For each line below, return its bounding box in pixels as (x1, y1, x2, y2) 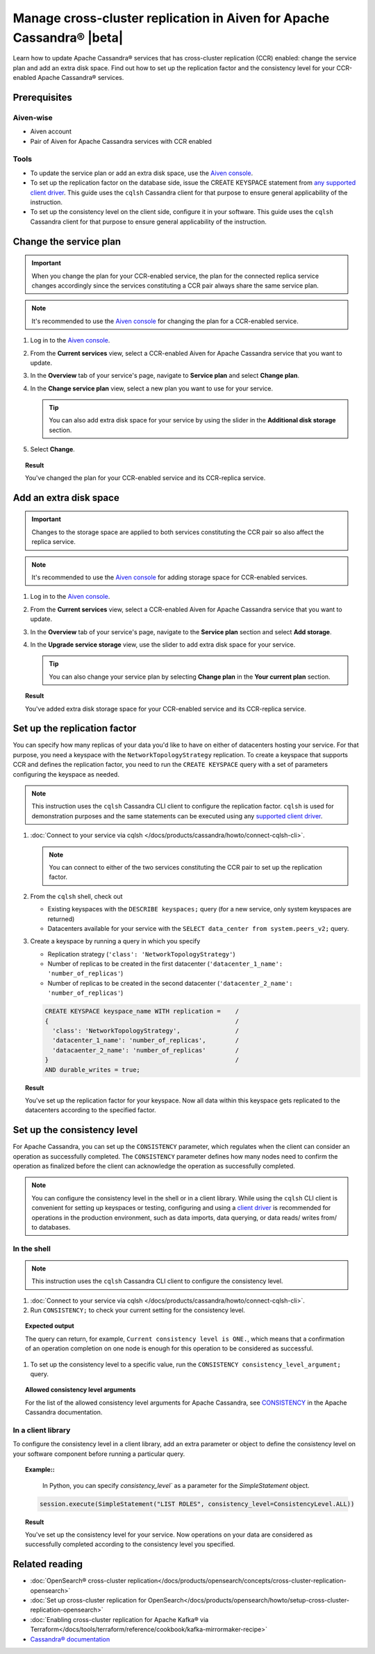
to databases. (31, 1223, 71, 1231)
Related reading (12, 1558, 83, 1570)
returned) (47, 914, 75, 923)
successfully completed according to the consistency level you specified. (25, 1540, 235, 1548)
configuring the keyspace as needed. (12, 770, 119, 778)
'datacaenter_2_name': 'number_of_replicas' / (52, 1046, 240, 1054)
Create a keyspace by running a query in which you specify (30, 937, 201, 945)
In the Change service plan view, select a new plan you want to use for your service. (30, 384, 274, 392)
